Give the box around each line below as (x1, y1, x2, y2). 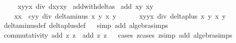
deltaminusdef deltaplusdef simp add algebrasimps (3, 20, 168, 30)
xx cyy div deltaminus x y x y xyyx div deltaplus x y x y (14, 10, 226, 21)
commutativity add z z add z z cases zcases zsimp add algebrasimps (3, 29, 233, 40)
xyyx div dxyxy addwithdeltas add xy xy (17, 1, 154, 11)
